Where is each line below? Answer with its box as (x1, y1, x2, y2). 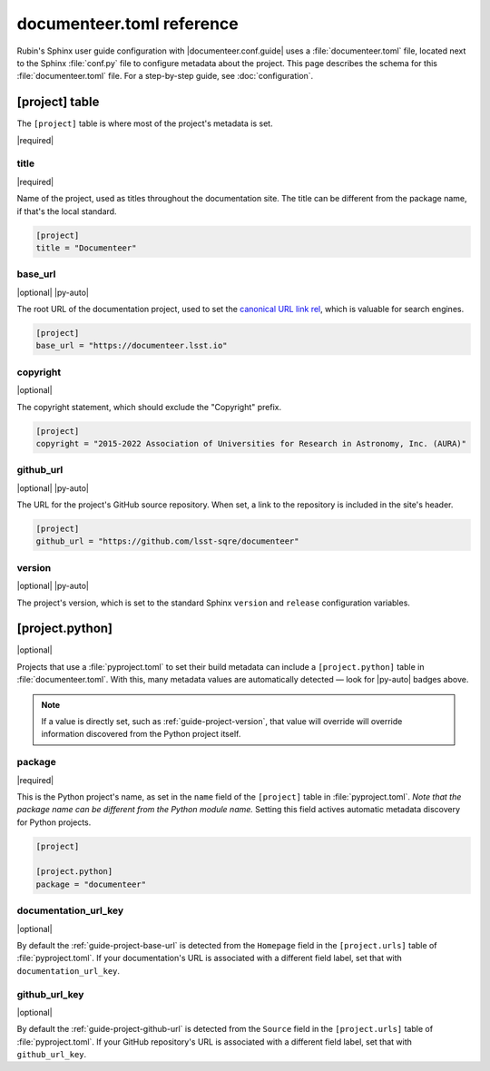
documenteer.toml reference (16, 14, 240, 34)
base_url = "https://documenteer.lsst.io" (35, 340, 228, 351)
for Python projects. (16, 817, 92, 828)
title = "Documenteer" (35, 242, 137, 253)
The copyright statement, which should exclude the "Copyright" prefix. (16, 401, 281, 412)
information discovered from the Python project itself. (41, 729, 241, 740)
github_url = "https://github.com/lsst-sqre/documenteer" (35, 536, 299, 546)
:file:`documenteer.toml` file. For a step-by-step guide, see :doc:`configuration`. (16, 71, 314, 82)
